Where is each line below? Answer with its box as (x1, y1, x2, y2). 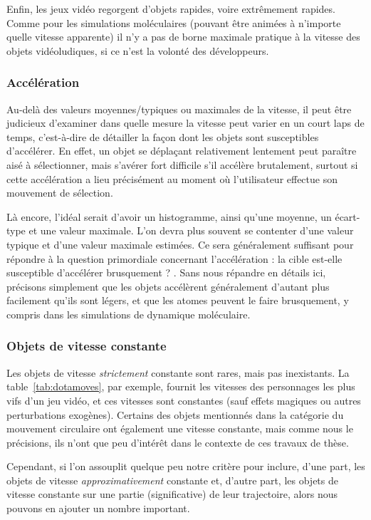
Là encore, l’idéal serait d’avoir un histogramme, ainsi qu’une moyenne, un (6, 209, 332, 224)
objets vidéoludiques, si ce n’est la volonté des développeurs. (6, 43, 269, 58)
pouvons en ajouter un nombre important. (6, 501, 190, 516)
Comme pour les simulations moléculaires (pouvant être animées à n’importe (6, 15, 341, 30)
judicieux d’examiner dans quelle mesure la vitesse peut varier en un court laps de (6, 115, 365, 130)
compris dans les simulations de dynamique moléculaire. (6, 306, 251, 321)
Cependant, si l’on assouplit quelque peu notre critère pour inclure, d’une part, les (6, 459, 365, 474)
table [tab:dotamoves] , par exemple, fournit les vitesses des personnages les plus (6, 379, 355, 394)
